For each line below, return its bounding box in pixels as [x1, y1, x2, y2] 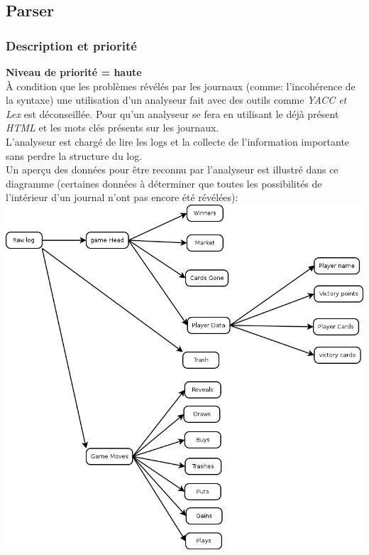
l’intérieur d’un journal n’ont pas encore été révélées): [6, 190, 238, 205]
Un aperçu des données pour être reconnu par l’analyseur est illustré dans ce [6, 162, 338, 177]
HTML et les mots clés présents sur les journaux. [6, 120, 219, 135]
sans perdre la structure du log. [6, 148, 143, 163]
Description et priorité [6, 36, 137, 54]
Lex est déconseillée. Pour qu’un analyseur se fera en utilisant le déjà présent [6, 106, 339, 121]
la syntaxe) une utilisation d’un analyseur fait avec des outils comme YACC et [6, 92, 347, 107]
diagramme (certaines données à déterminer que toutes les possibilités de [6, 176, 322, 190]
